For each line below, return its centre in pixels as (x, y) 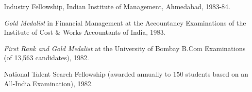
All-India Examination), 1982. (49, 83)
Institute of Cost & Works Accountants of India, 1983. (85, 32)
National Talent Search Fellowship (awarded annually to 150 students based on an (126, 73)
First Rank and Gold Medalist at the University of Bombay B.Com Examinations (125, 48)
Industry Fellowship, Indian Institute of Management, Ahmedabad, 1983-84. (117, 6)
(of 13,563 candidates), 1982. (47, 58)
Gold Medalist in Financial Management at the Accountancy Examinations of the (125, 22)
